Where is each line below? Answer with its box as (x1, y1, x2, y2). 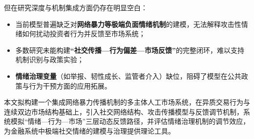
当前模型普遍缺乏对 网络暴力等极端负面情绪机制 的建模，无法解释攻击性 (15, 19, 241, 29)
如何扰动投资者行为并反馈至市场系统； (22, 28, 146, 39)
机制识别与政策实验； (15, 54, 84, 65)
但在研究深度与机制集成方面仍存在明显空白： (4, 2, 148, 12)
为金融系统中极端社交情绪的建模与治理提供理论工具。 (4, 125, 175, 136)
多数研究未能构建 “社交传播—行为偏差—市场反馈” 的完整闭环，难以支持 (15, 45, 244, 55)
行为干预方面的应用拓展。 (29, 80, 111, 91)
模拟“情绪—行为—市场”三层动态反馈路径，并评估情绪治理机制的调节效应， (10, 116, 250, 126)
